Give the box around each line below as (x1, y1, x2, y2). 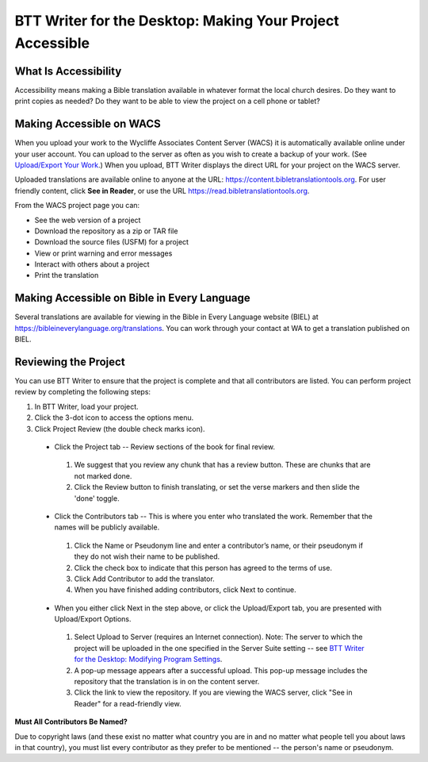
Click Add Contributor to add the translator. (74, 574, 216, 583)
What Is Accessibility (14, 64, 122, 78)
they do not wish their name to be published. (74, 552, 220, 561)
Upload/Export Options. (54, 614, 132, 624)
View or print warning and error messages (34, 248, 173, 258)
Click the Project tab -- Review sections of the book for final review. (54, 442, 276, 452)
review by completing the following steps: (14, 387, 151, 397)
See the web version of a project (34, 215, 141, 225)
